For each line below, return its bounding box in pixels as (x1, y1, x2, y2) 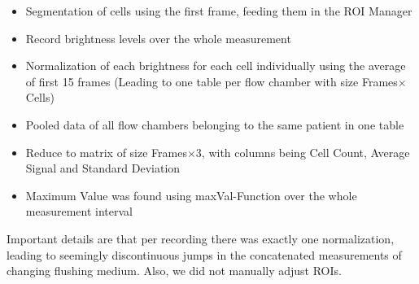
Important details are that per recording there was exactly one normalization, (7, 229, 395, 247)
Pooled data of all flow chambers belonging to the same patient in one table (25, 116, 404, 133)
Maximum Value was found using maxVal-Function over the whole (25, 186, 357, 203)
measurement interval (25, 203, 133, 220)
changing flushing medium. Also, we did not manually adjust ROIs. (7, 262, 342, 279)
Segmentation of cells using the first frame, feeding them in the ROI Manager (25, 2, 412, 19)
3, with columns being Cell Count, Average (195, 143, 410, 160)
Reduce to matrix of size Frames (25, 143, 187, 160)
